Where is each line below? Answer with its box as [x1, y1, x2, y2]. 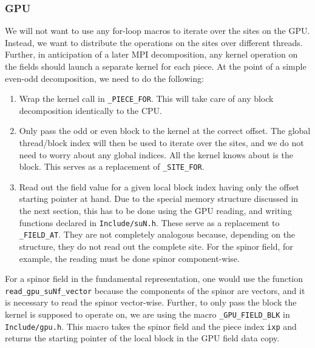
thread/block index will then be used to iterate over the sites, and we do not [19, 136, 304, 149]
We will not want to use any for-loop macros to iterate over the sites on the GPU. [5, 24, 310, 37]
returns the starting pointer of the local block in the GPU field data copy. [5, 332, 280, 344]
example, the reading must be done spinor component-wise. [19, 252, 240, 264]
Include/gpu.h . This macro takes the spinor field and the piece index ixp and [5, 320, 297, 332]
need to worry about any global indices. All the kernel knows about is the [19, 148, 293, 161]
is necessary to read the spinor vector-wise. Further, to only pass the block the [5, 296, 297, 309]
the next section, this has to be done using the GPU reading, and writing [19, 204, 292, 217]
